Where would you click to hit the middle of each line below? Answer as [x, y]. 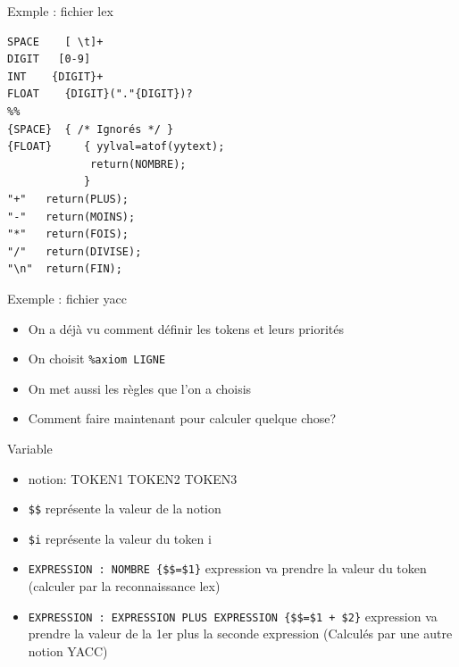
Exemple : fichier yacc [67, 298]
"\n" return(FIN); [65, 269]
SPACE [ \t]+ [55, 42]
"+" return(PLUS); [68, 199]
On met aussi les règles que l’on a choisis [140, 388]
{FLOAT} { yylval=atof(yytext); [116, 147]
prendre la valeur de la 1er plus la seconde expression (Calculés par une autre [240, 634]
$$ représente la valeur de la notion [125, 509]
